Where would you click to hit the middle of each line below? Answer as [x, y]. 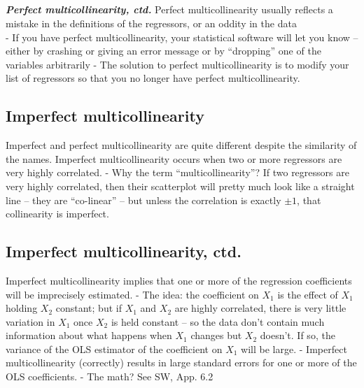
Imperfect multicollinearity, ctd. [124, 251]
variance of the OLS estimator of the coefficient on [114, 349]
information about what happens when [89, 335]
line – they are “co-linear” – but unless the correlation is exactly [143, 200]
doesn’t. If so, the [297, 335]
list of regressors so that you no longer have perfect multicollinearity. [153, 78]
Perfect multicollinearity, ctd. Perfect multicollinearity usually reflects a [169, 9]
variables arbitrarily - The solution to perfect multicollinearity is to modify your [177, 64]
